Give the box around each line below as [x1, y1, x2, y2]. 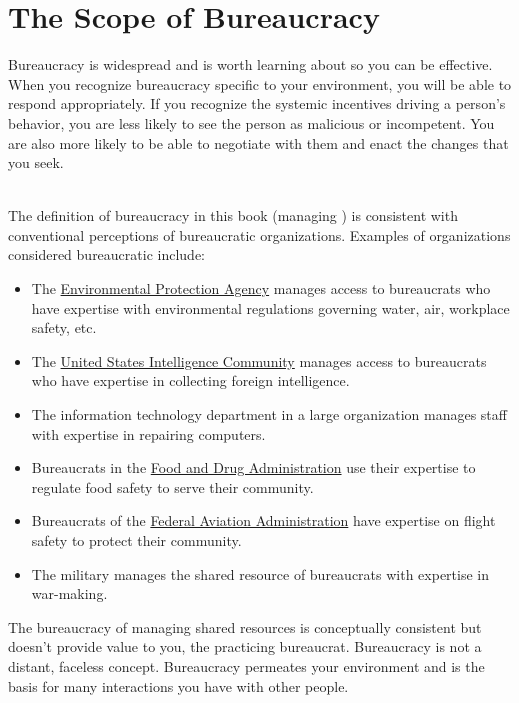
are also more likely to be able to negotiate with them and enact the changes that [8, 132, 509, 153]
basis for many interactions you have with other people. [8, 675, 349, 696]
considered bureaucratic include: [8, 244, 205, 265]
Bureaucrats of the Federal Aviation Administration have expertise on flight [31, 510, 496, 531]
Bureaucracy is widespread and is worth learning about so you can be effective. [8, 54, 493, 75]
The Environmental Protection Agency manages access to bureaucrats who [31, 278, 491, 299]
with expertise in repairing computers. [31, 423, 266, 444]
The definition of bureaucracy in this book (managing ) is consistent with [8, 205, 458, 226]
